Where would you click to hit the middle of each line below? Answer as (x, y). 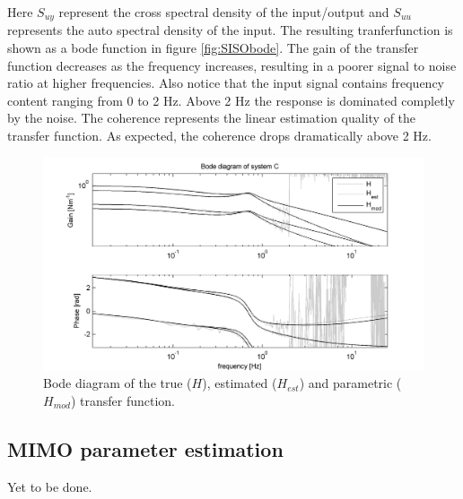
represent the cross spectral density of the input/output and (224, 12)
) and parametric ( (350, 383)
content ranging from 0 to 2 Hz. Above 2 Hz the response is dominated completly (231, 100)
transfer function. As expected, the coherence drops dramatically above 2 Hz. (219, 136)
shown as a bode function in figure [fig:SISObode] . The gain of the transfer (213, 48)
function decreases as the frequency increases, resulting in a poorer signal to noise (232, 65)
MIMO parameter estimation (145, 448)
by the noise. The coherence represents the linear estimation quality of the (212, 118)
